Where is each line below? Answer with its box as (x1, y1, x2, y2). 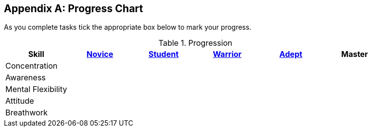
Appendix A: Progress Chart (4, 2, 143, 15)
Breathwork (5, 108, 48, 118)
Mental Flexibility (5, 84, 67, 94)
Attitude (5, 96, 34, 106)
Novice (86, 49, 113, 59)
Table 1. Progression (158, 38, 233, 48)
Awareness (5, 73, 46, 83)
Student (149, 49, 179, 59)
